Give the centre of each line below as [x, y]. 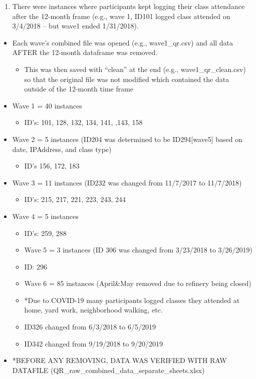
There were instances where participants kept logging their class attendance [129, 6]
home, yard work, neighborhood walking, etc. [93, 310]
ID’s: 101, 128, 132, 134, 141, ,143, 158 [83, 122]
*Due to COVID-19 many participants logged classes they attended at [132, 300]
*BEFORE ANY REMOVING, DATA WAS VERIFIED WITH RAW [119, 360]
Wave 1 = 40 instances [47, 105]
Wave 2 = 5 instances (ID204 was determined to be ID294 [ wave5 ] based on [127, 139]
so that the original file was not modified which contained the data [127, 79]
